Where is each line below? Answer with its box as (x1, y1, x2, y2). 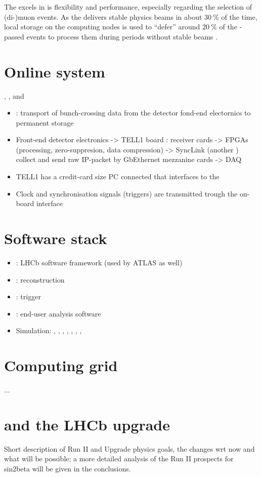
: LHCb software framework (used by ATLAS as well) (16, 257, 183, 267)
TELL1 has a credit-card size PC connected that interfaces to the (16, 171, 220, 182)
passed (4, 31, 24, 42)
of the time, (221, 11, 257, 22)
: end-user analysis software (16, 308, 101, 319)
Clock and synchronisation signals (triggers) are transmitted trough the (16, 188, 238, 198)
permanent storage (16, 117, 74, 128)
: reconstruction (16, 274, 65, 285)
